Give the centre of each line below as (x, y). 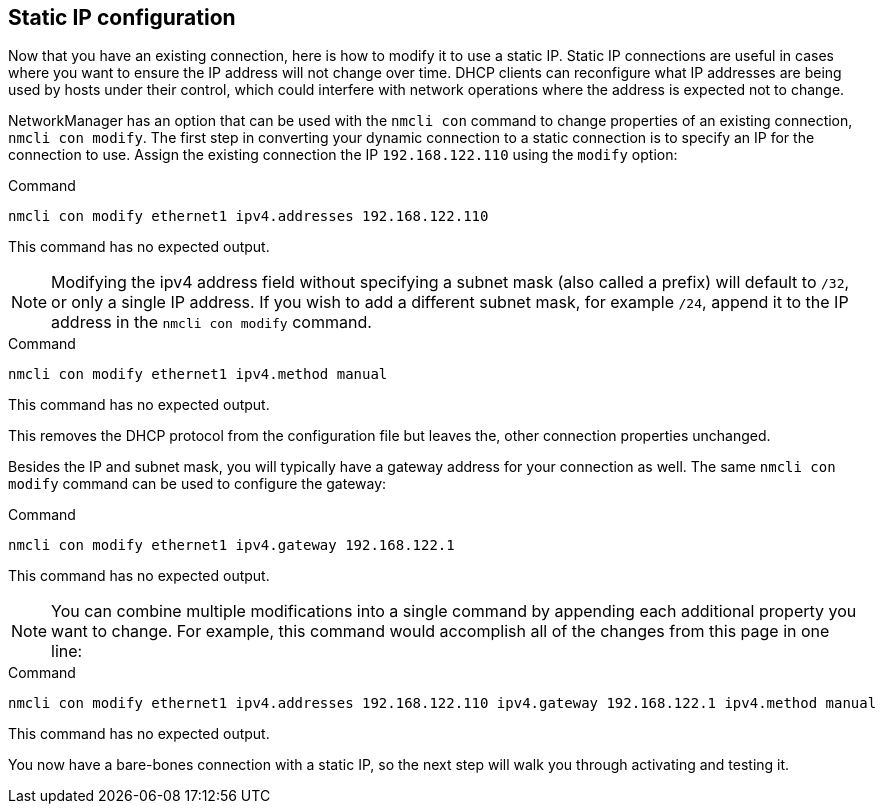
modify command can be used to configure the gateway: (197, 484)
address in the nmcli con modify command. (211, 322)
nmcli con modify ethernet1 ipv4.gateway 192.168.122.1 (231, 545)
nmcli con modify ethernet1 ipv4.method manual (198, 374)
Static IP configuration (122, 17)
